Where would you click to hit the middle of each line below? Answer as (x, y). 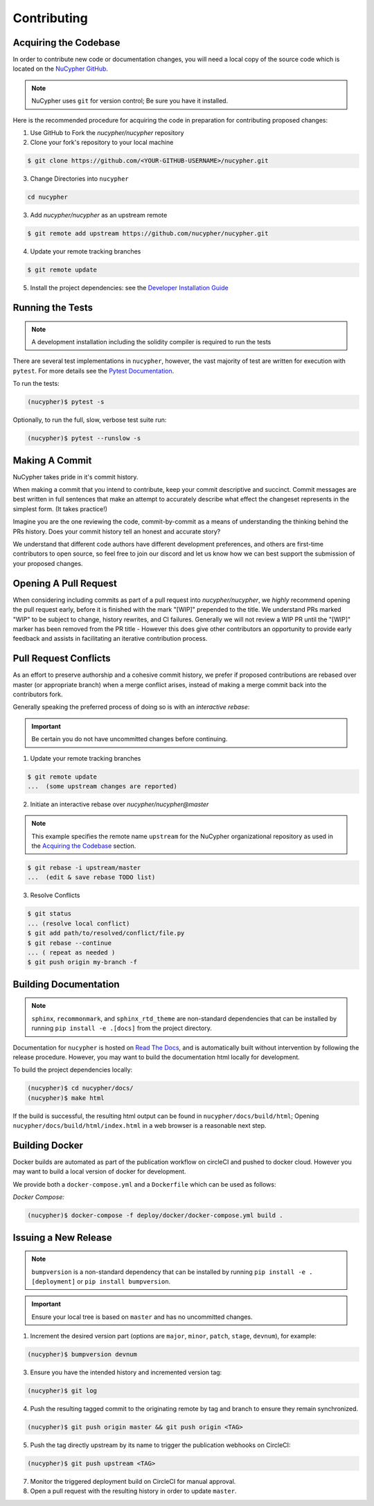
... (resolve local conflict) (79, 923)
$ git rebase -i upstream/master (84, 868)
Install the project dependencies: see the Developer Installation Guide (129, 288)
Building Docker (48, 1145)
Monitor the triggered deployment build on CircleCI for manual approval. (133, 1481)
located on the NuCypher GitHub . (61, 69)
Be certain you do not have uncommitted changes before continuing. (130, 739)
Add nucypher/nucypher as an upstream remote (99, 215)
